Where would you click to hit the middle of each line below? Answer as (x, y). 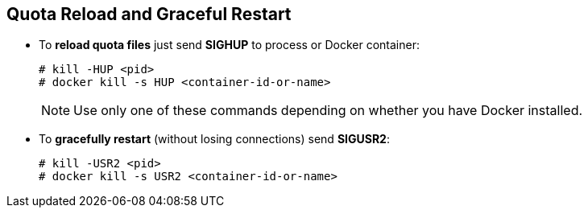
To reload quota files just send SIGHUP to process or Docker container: (229, 45)
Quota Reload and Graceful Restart (149, 14)
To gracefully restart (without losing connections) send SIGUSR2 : (214, 139)
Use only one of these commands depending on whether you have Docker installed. (328, 111)
